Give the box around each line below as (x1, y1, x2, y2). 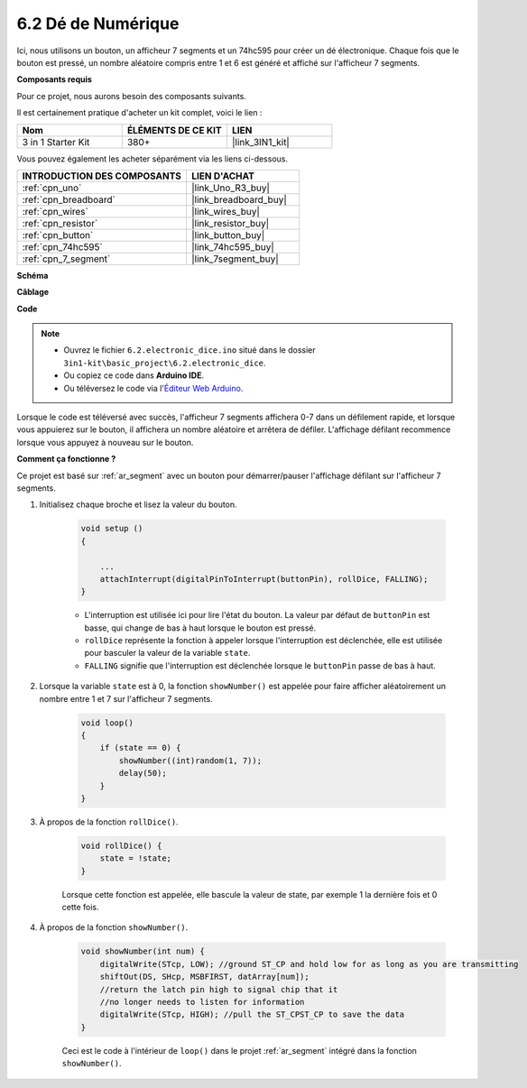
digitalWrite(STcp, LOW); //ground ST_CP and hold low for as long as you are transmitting (99, 959, 519, 969)
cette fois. (61, 902, 99, 913)
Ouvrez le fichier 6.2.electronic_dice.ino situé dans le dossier (63, 345, 316, 355)
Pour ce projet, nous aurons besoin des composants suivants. (16, 90, 247, 101)
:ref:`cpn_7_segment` (22, 253, 111, 265)
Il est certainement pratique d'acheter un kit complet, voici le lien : (16, 107, 263, 118)
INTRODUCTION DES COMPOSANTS (22, 170, 182, 182)
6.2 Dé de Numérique (16, 14, 180, 33)
